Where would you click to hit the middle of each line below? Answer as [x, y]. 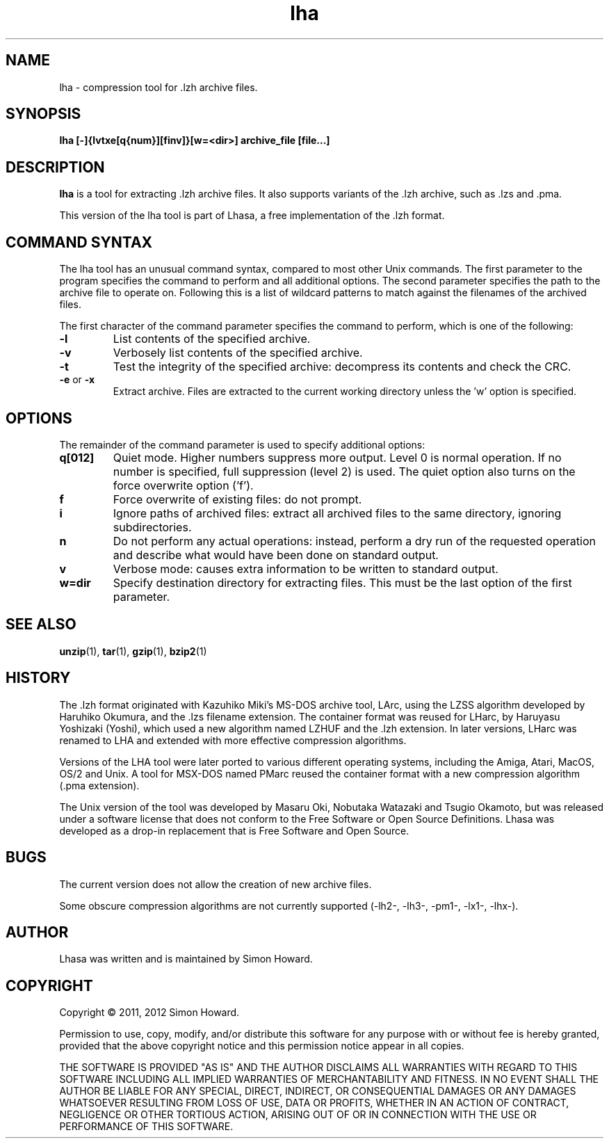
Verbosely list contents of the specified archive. [238, 353]
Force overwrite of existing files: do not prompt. [237, 499]
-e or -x [77, 380]
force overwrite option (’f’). [183, 485]
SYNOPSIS [43, 114]
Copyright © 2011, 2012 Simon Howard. [149, 1013]
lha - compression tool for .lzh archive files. [159, 87]
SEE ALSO [41, 625]
